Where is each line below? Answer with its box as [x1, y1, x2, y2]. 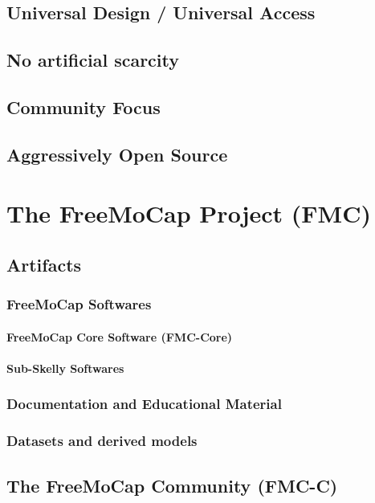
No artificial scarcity [6, 47, 179, 72]
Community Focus [6, 94, 161, 119]
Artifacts [6, 251, 82, 276]
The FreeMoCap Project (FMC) [6, 197, 371, 230]
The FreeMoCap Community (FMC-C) [6, 472, 338, 497]
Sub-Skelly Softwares [6, 359, 124, 376]
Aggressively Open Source [6, 141, 228, 166]
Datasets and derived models [6, 431, 198, 451]
